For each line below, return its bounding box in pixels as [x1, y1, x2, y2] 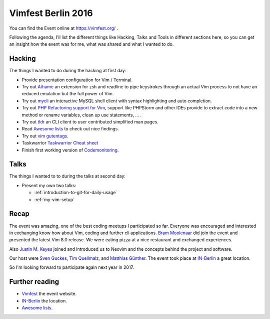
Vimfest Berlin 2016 [9, 8, 93, 19]
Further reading [9, 277, 59, 286]
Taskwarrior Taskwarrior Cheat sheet [21, 140, 98, 146]
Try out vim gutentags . [21, 133, 68, 139]
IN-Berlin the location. [21, 297, 67, 303]
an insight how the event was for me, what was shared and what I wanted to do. [9, 41, 174, 47]
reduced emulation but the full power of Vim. [21, 91, 114, 97]
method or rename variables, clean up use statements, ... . [21, 112, 142, 118]
